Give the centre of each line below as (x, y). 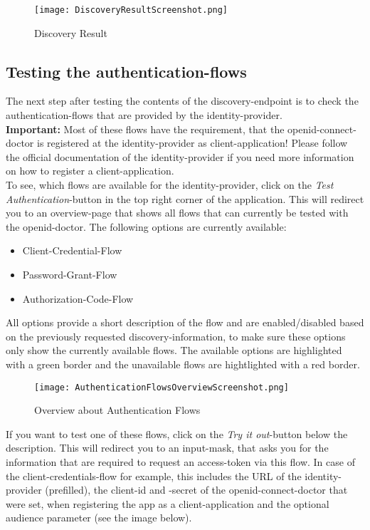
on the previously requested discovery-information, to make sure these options (176, 336)
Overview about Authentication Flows (117, 410)
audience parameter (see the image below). (99, 518)
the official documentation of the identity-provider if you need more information (180, 156)
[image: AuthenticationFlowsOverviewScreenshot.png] (162, 387)
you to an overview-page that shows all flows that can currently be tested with (177, 213)
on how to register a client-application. (90, 171)
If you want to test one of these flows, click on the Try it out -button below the (177, 433)
